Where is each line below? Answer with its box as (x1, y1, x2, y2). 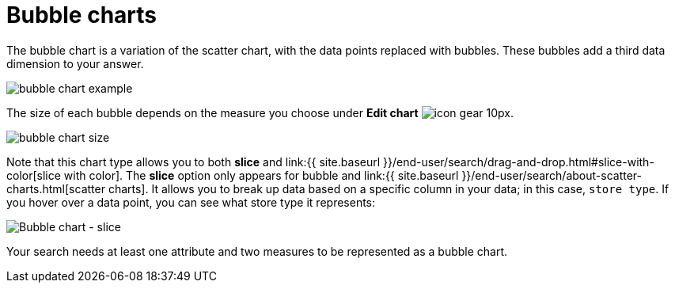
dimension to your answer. (6, 56, 144, 70)
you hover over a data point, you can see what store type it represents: (6, 195, 376, 209)
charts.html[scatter (6, 181, 105, 196)
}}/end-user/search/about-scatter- (461, 168, 642, 182)
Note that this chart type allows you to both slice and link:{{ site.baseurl (6, 154, 381, 169)
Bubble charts (6, 2, 157, 29)
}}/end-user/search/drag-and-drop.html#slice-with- (383, 154, 654, 169)
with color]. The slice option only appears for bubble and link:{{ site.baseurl (63, 168, 459, 182)
